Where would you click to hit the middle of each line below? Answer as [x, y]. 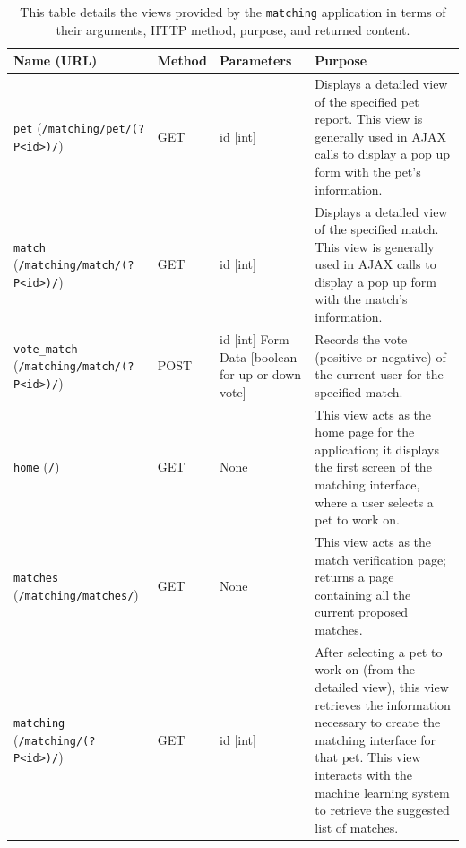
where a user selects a [374, 502]
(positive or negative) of [380, 356]
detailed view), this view [382, 686]
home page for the [365, 432]
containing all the [363, 594]
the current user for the [379, 374]
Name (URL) [56, 61]
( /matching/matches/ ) [76, 594]
